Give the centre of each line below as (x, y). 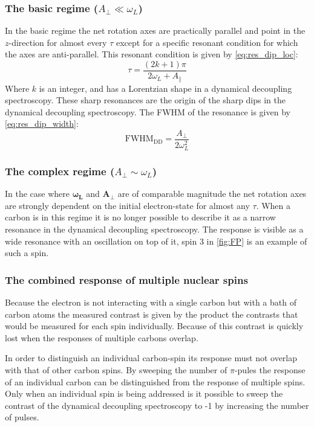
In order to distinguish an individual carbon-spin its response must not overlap (151, 358)
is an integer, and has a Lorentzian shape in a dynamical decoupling (165, 88)
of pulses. (22, 417)
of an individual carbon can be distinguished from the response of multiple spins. (155, 381)
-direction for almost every (58, 42)
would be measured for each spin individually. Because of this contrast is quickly (154, 326)
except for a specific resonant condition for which (207, 42)
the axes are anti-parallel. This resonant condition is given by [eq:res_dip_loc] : (152, 54)
